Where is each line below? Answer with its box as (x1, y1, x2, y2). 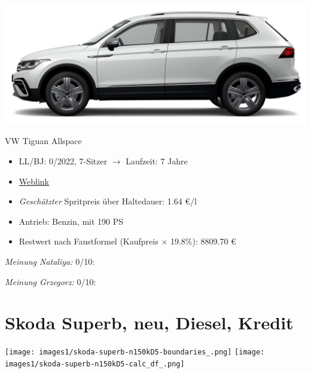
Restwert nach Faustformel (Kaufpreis (19, 235, 158, 247)
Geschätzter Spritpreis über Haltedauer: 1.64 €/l (19, 195, 197, 207)
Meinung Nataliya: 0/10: (5, 255, 95, 267)
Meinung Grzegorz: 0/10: (5, 275, 96, 288)
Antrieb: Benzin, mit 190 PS (19, 215, 124, 227)
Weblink (19, 175, 49, 187)
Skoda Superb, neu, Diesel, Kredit (5, 310, 294, 335)
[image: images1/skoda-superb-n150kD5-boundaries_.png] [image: (5, 348, 265, 357)
